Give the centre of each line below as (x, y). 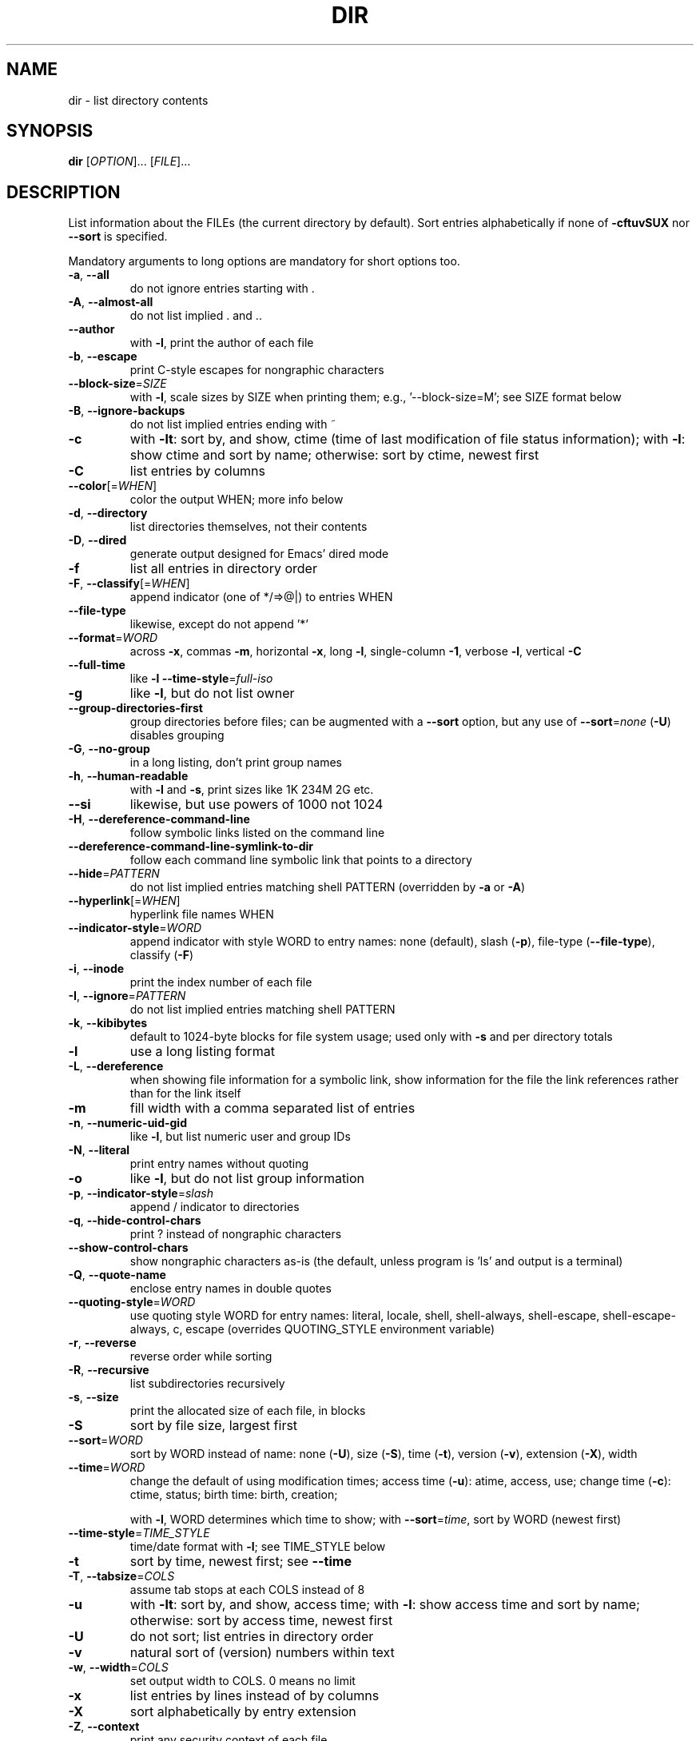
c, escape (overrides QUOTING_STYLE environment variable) (334, 1329)
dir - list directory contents (138, 100)
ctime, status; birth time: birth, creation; (234, 1495)
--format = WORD (113, 638)
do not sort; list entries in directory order (252, 1637)
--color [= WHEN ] (113, 486)
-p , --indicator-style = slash (141, 1193)
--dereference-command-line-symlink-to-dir (191, 847)
